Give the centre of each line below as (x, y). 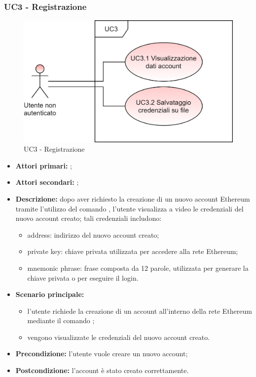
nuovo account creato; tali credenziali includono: (89, 218)
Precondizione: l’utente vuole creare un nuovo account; (102, 354)
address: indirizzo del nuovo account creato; (93, 234)
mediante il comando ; (61, 320)
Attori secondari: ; (47, 182)
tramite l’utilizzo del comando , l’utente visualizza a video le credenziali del (129, 208)
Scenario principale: (50, 294)
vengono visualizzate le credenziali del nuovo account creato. (119, 337)
